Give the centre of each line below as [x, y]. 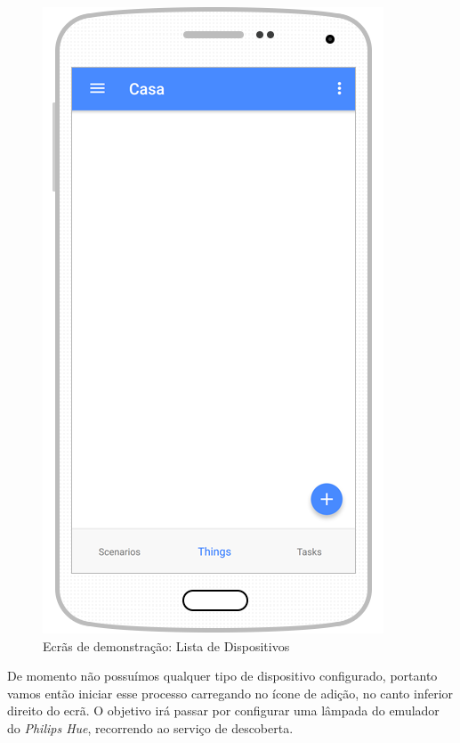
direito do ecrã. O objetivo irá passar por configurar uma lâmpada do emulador [223, 710]
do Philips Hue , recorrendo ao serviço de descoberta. [150, 727]
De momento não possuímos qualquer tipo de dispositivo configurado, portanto [222, 676]
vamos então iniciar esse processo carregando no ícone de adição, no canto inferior [230, 693]
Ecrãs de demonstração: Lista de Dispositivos [166, 645]
